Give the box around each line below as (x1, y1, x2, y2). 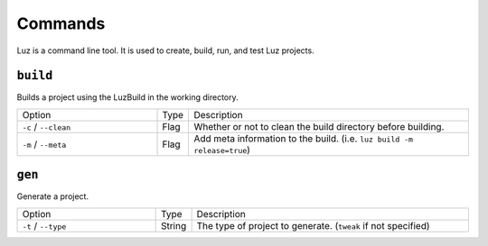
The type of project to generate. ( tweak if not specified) (196, 219, 430, 232)
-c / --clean (22, 120, 71, 132)
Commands (16, 14, 106, 33)
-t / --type (22, 219, 67, 232)
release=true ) (193, 143, 250, 156)
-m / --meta (22, 138, 67, 150)
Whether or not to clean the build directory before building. (193, 120, 445, 132)
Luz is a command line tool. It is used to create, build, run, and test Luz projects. (16, 45, 315, 56)
